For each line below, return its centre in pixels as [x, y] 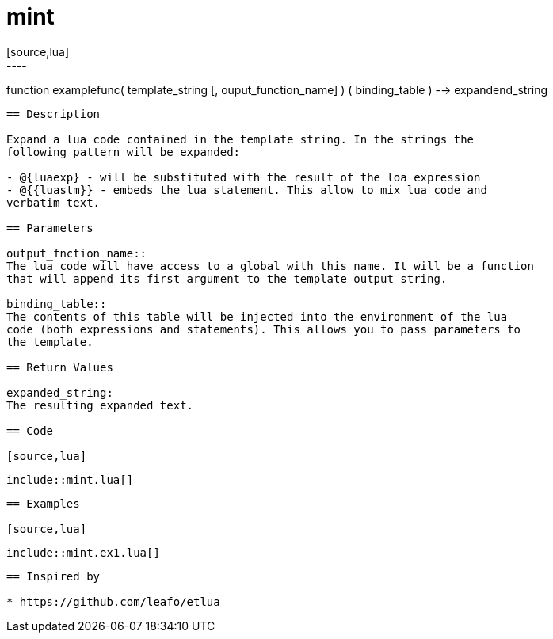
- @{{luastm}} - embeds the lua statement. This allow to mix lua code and [247, 190]
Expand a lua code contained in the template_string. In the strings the [240, 139]
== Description [53, 114]
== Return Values [60, 367]
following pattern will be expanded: [124, 152]
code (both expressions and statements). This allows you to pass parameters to [264, 329]
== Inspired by [53, 576]
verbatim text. [53, 202]
